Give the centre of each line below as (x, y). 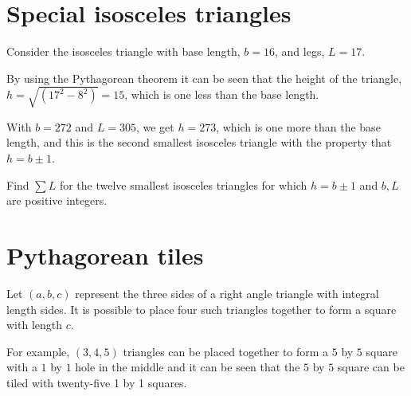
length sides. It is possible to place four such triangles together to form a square (202, 309)
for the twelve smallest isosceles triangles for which (183, 184)
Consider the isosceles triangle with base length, (123, 51)
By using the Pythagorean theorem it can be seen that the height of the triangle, (204, 78)
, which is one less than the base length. (222, 94)
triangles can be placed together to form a (226, 351)
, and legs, (300, 51)
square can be (371, 367)
